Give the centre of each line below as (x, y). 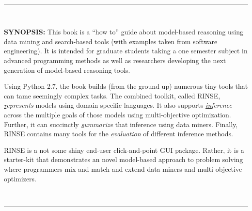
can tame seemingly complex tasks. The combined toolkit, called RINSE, (112, 95)
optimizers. (20, 178)
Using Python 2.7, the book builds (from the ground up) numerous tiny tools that (126, 86)
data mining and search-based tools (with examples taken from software (111, 41)
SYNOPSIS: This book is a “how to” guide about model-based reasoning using (124, 32)
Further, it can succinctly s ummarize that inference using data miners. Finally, (121, 124)
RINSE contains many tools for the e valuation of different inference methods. (118, 134)
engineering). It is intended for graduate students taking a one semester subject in (126, 51)
